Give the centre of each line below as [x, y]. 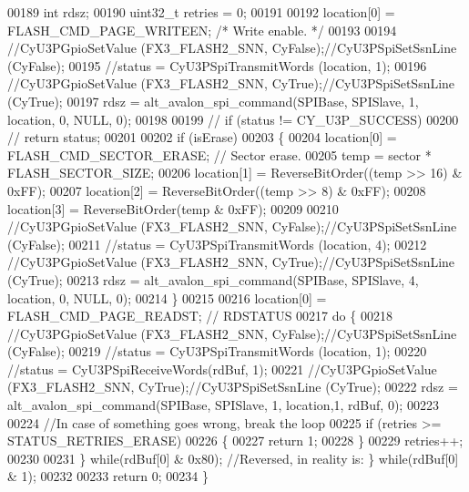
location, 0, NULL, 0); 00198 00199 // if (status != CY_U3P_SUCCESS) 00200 [233, 119]
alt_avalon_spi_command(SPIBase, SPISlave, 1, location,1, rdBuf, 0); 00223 [223, 405]
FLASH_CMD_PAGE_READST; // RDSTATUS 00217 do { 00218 [200, 316]
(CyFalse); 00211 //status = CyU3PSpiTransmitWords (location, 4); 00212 [217, 244]
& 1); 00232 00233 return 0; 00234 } [108, 476]
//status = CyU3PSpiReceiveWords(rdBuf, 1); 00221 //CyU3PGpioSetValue [222, 369]
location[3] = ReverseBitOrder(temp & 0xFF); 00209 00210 [173, 208]
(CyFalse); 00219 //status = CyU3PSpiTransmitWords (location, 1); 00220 [217, 351]
